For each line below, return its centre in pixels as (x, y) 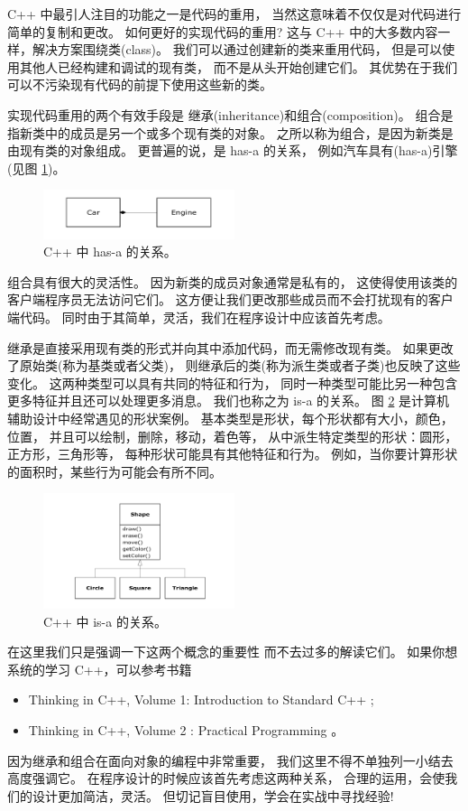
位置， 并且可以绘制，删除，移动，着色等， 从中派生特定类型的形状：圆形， (233, 436)
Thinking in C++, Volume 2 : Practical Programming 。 (186, 730)
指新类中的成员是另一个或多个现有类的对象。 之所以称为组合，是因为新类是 (230, 132)
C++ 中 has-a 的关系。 (110, 252)
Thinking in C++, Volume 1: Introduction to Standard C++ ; (201, 699)
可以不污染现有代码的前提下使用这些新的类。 (140, 84)
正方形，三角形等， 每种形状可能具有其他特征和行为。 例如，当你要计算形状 (233, 454)
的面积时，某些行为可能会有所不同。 (115, 471)
